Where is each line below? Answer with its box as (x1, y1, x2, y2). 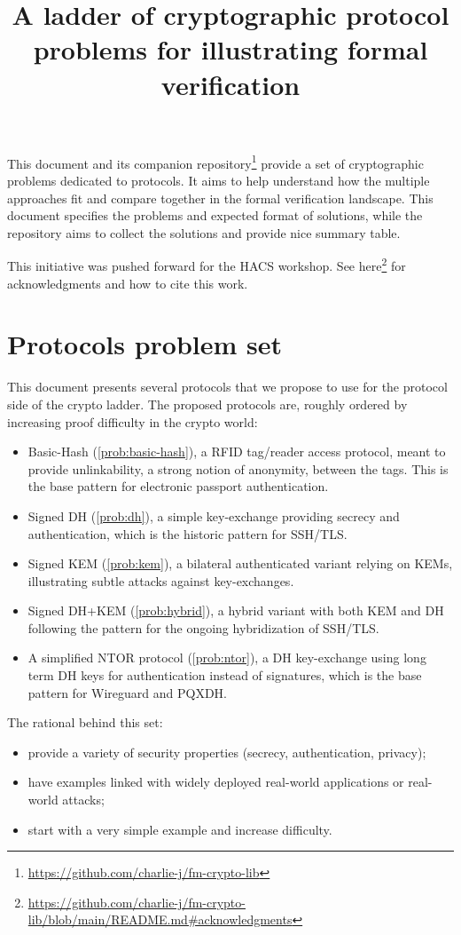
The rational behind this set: (7, 713, 163, 732)
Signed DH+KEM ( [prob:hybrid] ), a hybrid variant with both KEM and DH (27, 601, 444, 620)
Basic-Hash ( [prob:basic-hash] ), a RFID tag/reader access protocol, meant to (27, 442, 446, 461)
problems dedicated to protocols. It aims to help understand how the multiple (7, 171, 430, 189)
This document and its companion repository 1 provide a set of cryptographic (7, 151, 424, 172)
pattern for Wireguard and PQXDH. (27, 683, 228, 701)
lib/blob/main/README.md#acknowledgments (27, 910, 293, 929)
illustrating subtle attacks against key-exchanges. (27, 571, 294, 590)
